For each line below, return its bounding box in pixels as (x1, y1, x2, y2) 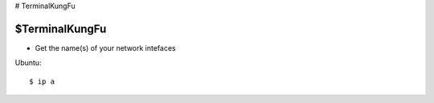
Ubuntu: (14, 58, 42, 68)
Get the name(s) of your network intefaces (35, 43, 176, 52)
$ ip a (29, 76, 55, 86)
